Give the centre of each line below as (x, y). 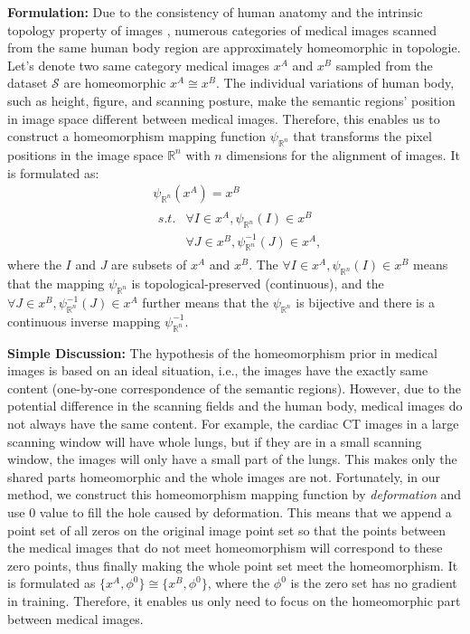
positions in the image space (85, 154)
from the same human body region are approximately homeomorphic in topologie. (234, 47)
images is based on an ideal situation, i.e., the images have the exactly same (218, 370)
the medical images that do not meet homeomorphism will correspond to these (225, 548)
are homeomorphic (115, 83)
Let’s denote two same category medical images (139, 65)
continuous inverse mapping (84, 321)
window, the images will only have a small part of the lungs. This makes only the (232, 459)
